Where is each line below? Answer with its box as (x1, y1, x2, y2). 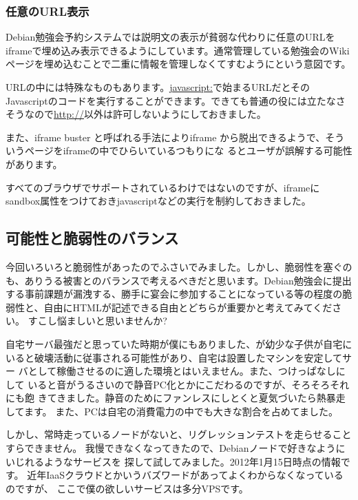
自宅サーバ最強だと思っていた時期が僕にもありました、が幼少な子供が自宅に (6, 336, 352, 351)
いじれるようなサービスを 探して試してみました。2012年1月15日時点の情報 (6, 454, 341, 468)
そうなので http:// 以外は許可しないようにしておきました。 (6, 107, 266, 121)
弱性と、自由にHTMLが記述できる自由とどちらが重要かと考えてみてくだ (6, 300, 333, 314)
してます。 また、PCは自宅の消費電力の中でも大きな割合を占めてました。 (6, 404, 339, 418)
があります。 (6, 156, 63, 171)
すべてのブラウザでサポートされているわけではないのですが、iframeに (6, 180, 320, 194)
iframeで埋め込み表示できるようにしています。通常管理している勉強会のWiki (6, 43, 350, 57)
